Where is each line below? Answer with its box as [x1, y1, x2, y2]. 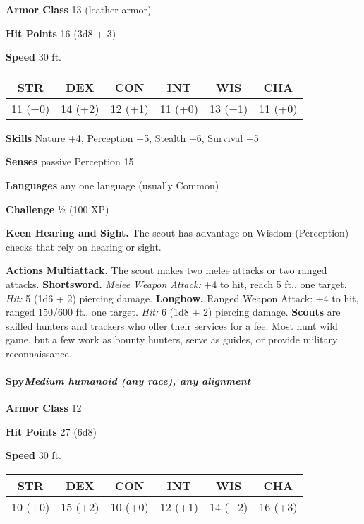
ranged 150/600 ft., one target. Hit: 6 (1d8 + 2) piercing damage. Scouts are [6, 304, 341, 319]
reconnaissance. [6, 345, 72, 360]
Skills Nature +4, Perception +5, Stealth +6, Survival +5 [6, 130, 259, 145]
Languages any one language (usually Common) [6, 177, 219, 192]
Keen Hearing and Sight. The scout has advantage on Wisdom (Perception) [6, 225, 349, 240]
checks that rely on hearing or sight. [6, 239, 162, 254]
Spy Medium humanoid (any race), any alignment [6, 374, 251, 388]
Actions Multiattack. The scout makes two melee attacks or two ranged [6, 263, 327, 278]
